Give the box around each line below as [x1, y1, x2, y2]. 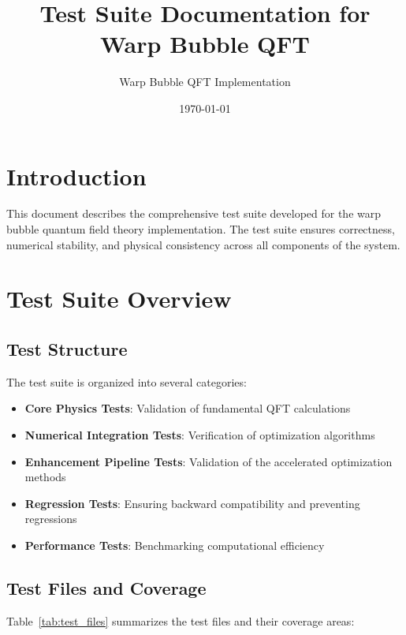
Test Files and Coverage [6, 575, 207, 600]
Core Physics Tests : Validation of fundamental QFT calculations [24, 400, 351, 416]
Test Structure [6, 336, 128, 360]
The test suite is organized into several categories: [6, 373, 247, 390]
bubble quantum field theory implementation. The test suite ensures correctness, [6, 221, 395, 237]
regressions [24, 510, 77, 527]
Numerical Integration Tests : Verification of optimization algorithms [24, 426, 375, 443]
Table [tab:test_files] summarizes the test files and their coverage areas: [6, 612, 355, 629]
